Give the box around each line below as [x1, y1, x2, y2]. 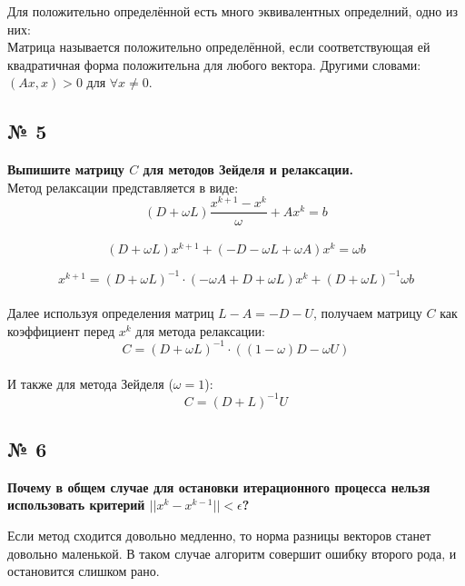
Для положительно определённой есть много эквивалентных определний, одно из [7, 2, 458, 20]
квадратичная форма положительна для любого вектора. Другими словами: [7, 55, 421, 74]
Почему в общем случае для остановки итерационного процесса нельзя [7, 477, 430, 496]
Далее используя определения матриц [7, 303, 214, 323]
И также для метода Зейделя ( [7, 373, 173, 392]
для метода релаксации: [135, 321, 265, 340]
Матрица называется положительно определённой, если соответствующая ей [7, 37, 430, 56]
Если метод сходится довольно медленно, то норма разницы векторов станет [7, 526, 431, 545]
